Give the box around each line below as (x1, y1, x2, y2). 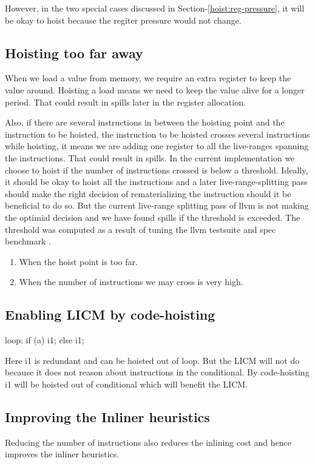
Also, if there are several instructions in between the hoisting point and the (5, 116, 285, 129)
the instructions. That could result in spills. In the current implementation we (5, 151, 295, 164)
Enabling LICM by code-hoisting (5, 305, 215, 324)
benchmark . (5, 235, 51, 247)
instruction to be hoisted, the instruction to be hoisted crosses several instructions (5, 127, 310, 140)
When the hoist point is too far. (19, 255, 138, 267)
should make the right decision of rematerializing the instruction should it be (5, 187, 291, 200)
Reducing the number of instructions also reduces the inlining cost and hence (5, 435, 292, 448)
